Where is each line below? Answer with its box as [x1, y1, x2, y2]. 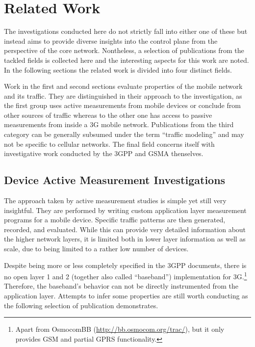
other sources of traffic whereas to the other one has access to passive [4, 109, 212, 120]
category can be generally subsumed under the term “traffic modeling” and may [4, 129, 244, 139]
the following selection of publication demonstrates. [4, 300, 158, 310]
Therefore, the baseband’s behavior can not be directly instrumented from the [4, 281, 239, 291]
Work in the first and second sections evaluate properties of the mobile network [4, 81, 243, 91]
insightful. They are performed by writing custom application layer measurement [4, 205, 247, 215]
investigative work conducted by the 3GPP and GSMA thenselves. [4, 148, 204, 159]
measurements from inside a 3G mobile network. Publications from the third [4, 119, 234, 130]
